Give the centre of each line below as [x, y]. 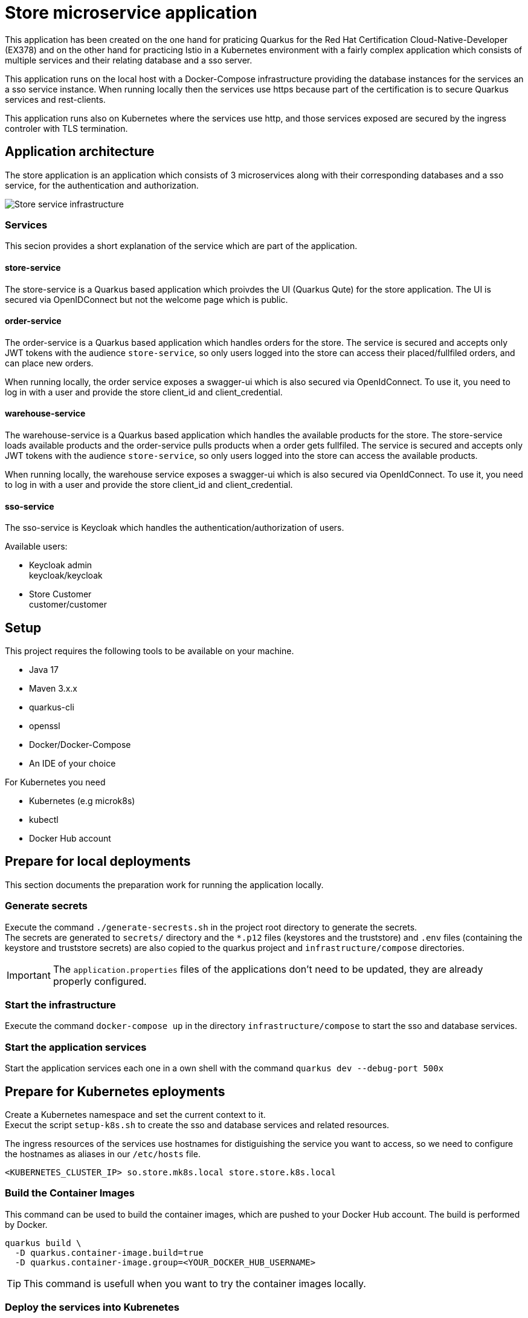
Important [29, 975]
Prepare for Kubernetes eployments [115, 1091]
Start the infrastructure [60, 1005]
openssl [45, 726]
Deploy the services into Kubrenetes [92, 1307]
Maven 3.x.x [53, 689]
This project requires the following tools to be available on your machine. [150, 651]
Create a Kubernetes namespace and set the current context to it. [135, 1115]
